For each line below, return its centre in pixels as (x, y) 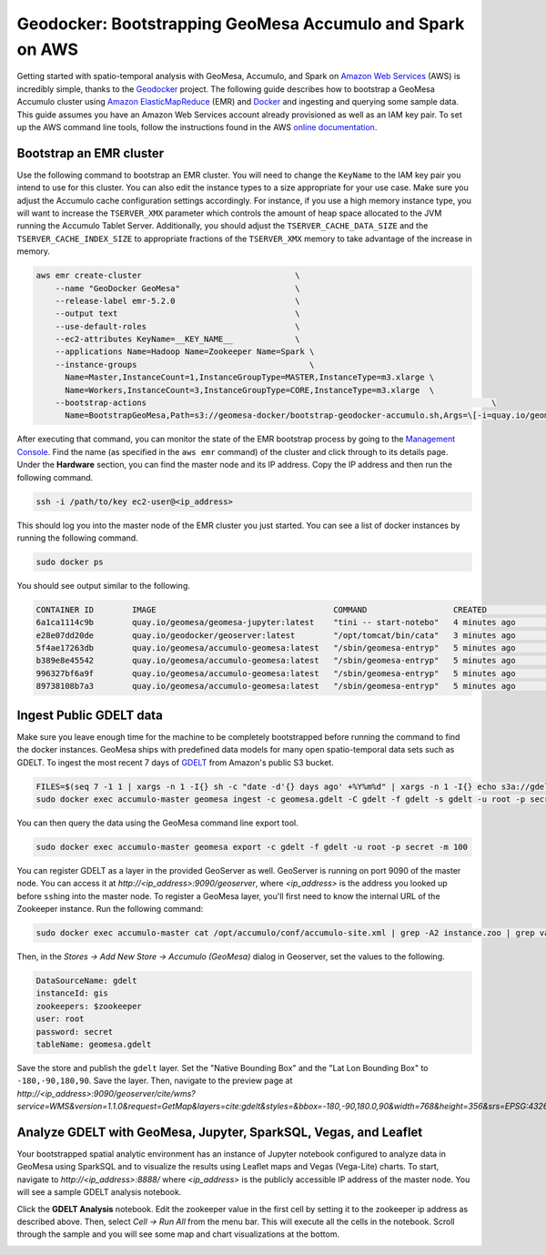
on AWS (48, 49)
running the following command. (77, 538)
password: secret (75, 1032)
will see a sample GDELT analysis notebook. (99, 1192)
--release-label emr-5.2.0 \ (177, 301)
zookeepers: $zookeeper (89, 1006)
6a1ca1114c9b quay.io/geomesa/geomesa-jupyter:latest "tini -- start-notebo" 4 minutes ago (276, 622)
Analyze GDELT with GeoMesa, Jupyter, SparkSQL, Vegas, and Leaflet (220, 1132)
